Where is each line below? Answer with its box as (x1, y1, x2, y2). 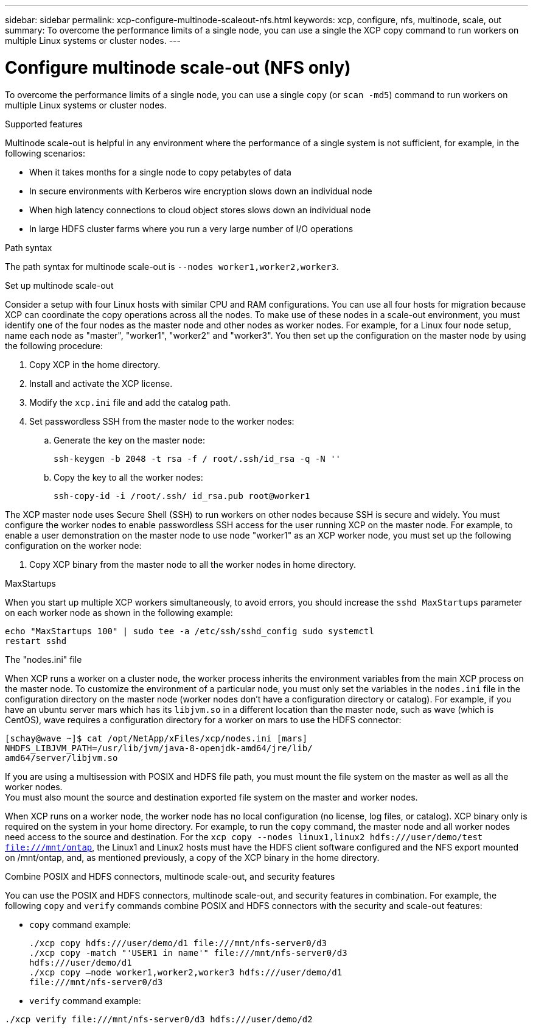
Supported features (5, 118, 83, 129)
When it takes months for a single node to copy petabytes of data (29, 166, 291, 177)
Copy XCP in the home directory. (29, 359, 161, 370)
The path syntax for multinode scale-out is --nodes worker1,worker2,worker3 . (5, 261, 339, 272)
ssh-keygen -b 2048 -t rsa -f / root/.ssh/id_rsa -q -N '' (54, 453, 341, 464)
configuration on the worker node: (5, 540, 142, 551)
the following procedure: (5, 340, 103, 351)
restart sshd (5, 635, 67, 646)
